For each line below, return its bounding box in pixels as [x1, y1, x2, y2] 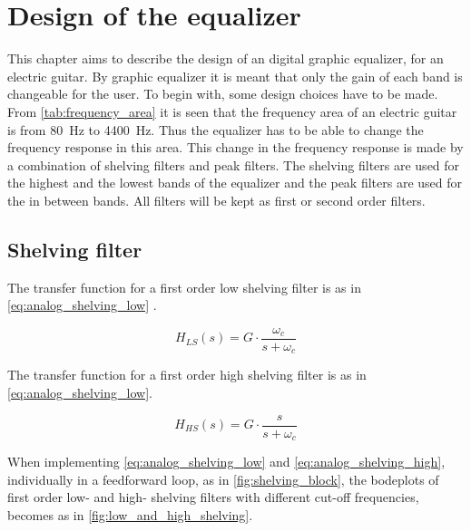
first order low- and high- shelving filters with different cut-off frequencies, [7, 488, 419, 507]
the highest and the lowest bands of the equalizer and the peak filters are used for [7, 173, 463, 192]
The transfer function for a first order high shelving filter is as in [7, 365, 367, 384]
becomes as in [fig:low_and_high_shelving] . [7, 505, 253, 524]
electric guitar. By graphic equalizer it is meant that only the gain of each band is [7, 66, 463, 85]
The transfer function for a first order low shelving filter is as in [7, 277, 361, 296]
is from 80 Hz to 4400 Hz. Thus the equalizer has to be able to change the [7, 120, 424, 139]
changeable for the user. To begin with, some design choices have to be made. [7, 84, 438, 103]
